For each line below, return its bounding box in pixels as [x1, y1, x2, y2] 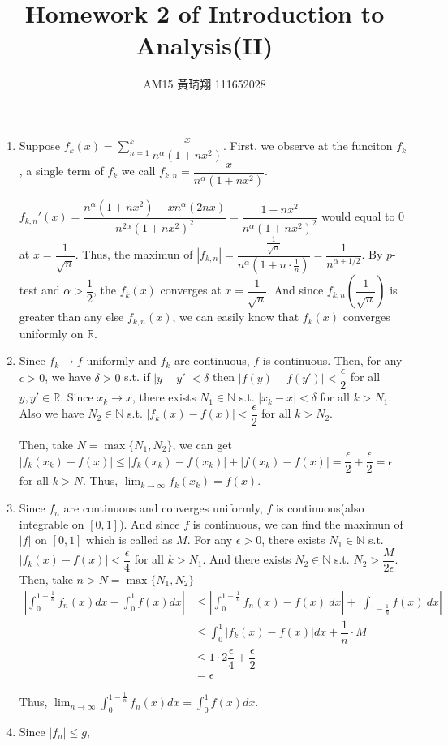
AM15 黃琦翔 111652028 [143, 75, 266, 92]
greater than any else [19, 308, 124, 325]
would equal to [321, 208, 395, 225]
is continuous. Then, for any [262, 352, 403, 369]
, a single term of [19, 162, 104, 179]
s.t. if [124, 368, 150, 385]
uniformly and [86, 352, 157, 369]
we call [121, 162, 156, 179]
